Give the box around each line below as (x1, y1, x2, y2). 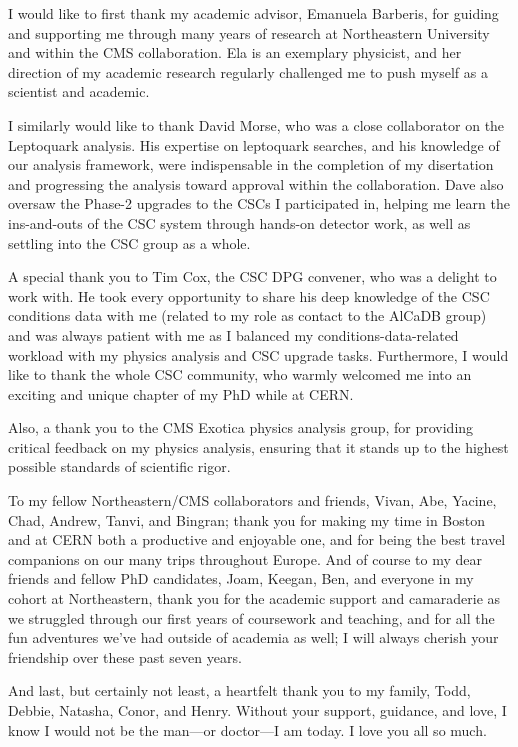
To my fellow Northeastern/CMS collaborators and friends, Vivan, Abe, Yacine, (8, 490, 497, 511)
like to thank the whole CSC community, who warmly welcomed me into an (8, 364, 472, 385)
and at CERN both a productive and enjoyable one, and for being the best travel (8, 529, 506, 550)
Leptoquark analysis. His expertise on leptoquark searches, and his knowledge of (8, 134, 500, 155)
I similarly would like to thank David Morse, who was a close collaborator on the (8, 114, 505, 135)
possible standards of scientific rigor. (8, 456, 231, 477)
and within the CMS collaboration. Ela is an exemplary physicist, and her (8, 42, 462, 63)
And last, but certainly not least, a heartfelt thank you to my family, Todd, (8, 680, 471, 701)
